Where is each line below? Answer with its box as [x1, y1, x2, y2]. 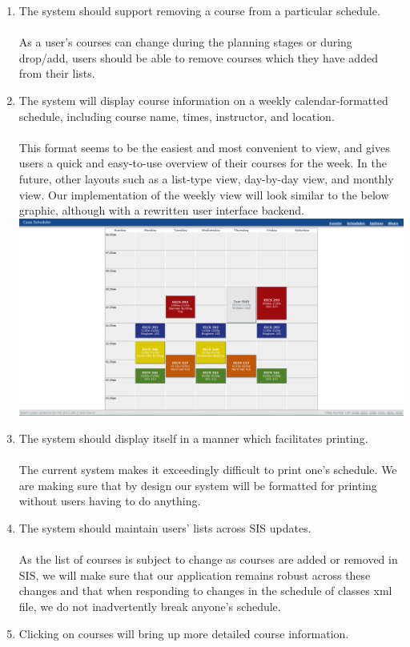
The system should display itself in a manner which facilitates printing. [18, 429, 368, 446]
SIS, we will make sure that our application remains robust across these [18, 566, 371, 583]
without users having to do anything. [18, 492, 201, 509]
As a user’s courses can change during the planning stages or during [18, 34, 352, 50]
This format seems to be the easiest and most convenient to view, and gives [18, 139, 390, 155]
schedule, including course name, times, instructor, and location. [18, 107, 335, 124]
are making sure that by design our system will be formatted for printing [18, 476, 377, 493]
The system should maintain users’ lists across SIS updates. [18, 519, 312, 536]
